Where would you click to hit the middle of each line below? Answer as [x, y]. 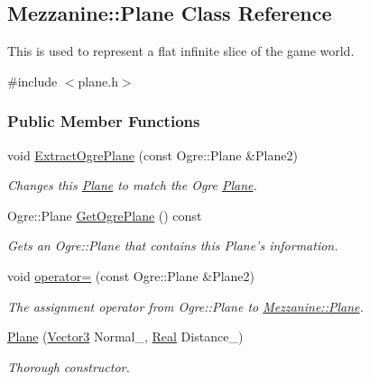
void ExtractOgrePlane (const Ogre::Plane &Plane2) [153, 155]
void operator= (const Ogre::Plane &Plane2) [131, 275]
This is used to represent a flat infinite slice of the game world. [181, 51]
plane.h [98, 81]
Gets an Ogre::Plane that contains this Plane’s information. [173, 246]
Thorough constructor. [69, 366]
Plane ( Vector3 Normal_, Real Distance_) [125, 337]
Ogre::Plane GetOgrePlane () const [105, 215]
